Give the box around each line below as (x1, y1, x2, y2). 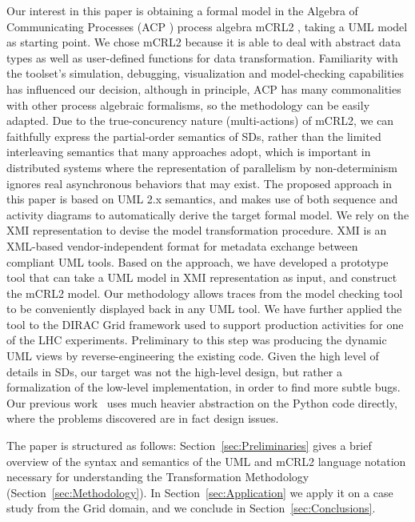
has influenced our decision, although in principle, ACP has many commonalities (6, 80, 401, 97)
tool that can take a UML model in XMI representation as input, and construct (6, 269, 397, 286)
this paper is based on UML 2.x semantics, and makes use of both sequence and (6, 191, 398, 207)
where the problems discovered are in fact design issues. (6, 410, 279, 427)
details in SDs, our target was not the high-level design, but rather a (6, 363, 342, 379)
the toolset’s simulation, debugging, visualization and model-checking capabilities (6, 65, 405, 82)
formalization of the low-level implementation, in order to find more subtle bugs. (6, 379, 401, 396)
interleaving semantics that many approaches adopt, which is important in (6, 143, 371, 160)
